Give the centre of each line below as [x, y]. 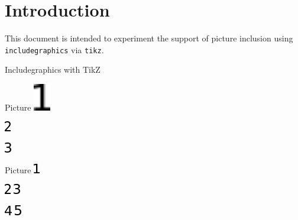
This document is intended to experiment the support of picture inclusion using [149, 38]
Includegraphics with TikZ [53, 69]
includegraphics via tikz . [54, 49]
